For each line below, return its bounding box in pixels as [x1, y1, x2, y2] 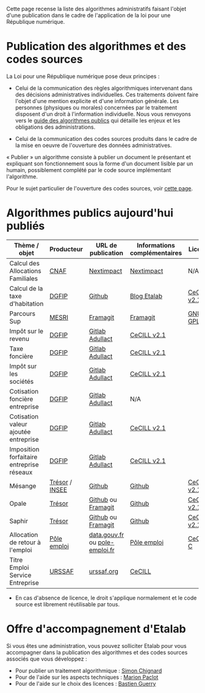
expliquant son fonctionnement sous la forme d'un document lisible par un [6, 160, 193, 167]
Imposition [9, 445, 40, 453]
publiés [6, 219, 45, 233]
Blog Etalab [130, 292, 163, 300]
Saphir [9, 517, 29, 525]
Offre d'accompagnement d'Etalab [6, 622, 186, 636]
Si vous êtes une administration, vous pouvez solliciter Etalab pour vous [6, 642, 187, 649]
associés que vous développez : [6, 655, 87, 662]
